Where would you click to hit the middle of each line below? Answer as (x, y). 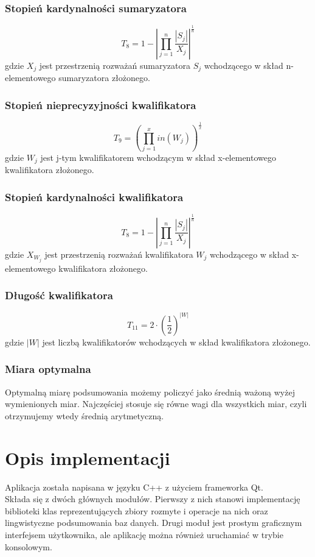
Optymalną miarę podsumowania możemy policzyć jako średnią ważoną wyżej (150, 392)
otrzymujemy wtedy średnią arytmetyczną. (85, 415)
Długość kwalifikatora (59, 295)
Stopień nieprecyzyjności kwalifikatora (101, 105)
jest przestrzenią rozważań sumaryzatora (115, 65)
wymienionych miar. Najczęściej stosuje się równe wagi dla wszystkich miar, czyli (156, 404)
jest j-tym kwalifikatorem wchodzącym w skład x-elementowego (158, 157)
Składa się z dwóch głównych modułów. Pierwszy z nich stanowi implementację (153, 499)
